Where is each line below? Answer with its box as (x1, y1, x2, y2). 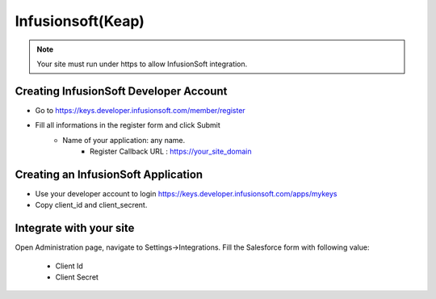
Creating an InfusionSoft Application (15, 167, 203, 181)
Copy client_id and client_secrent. (35, 200, 148, 210)
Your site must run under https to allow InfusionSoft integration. (36, 59, 248, 69)
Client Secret (55, 272, 99, 282)
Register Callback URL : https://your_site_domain (90, 146, 252, 157)
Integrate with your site (15, 221, 135, 235)
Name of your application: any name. (62, 135, 186, 145)
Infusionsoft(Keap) (15, 12, 145, 30)
